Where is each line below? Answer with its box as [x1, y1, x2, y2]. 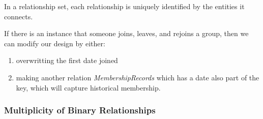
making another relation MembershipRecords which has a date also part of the [16, 72, 259, 82]
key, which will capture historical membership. [16, 82, 161, 93]
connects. [4, 11, 33, 21]
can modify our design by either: [4, 38, 105, 48]
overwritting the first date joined [16, 55, 118, 66]
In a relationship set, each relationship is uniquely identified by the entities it [4, 1, 245, 11]
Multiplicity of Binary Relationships [4, 104, 156, 116]
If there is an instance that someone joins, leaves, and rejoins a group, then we [4, 28, 249, 39]
